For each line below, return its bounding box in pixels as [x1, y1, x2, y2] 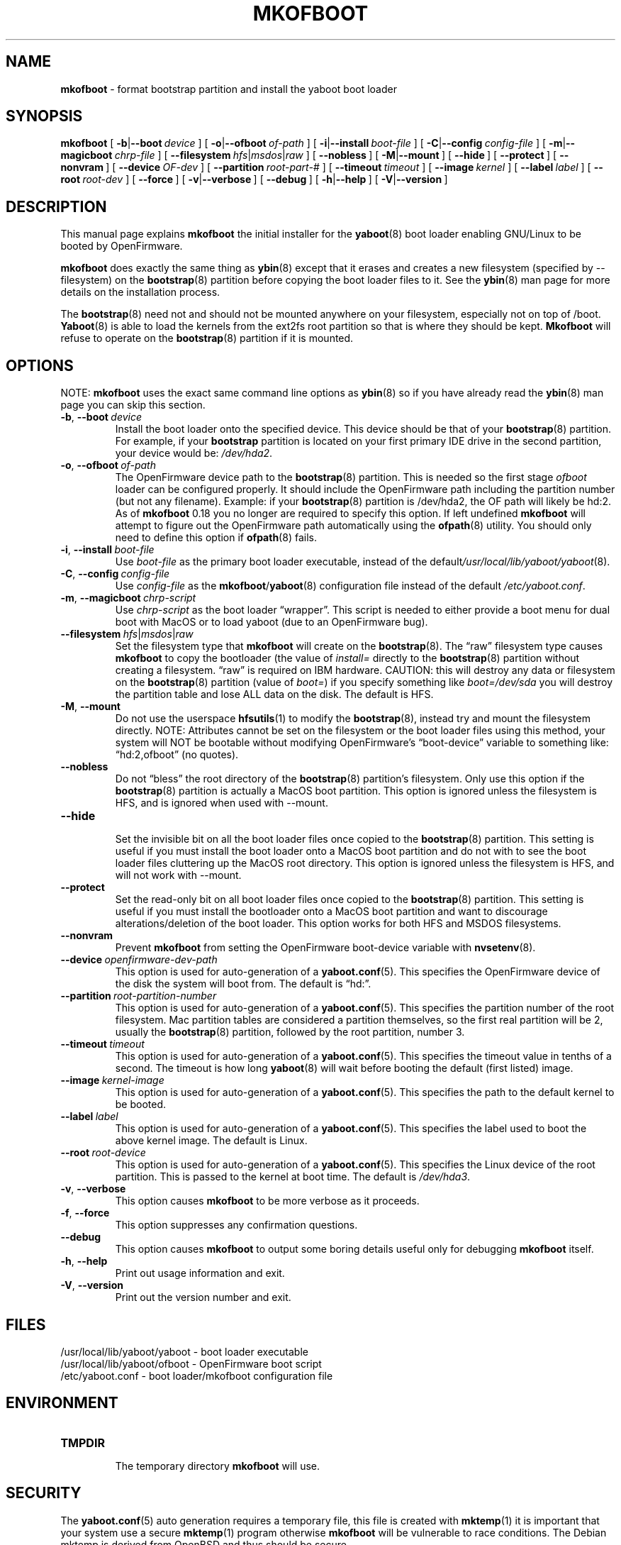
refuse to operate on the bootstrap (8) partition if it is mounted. [60, 332, 354, 345]
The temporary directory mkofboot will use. [115, 1459, 320, 1472]
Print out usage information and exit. [115, 1267, 285, 1280]
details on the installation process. [60, 286, 220, 299]
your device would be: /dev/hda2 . [115, 447, 273, 460]
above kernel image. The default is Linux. [115, 1134, 308, 1147]
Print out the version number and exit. [115, 1291, 291, 1304]
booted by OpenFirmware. [60, 240, 183, 253]
